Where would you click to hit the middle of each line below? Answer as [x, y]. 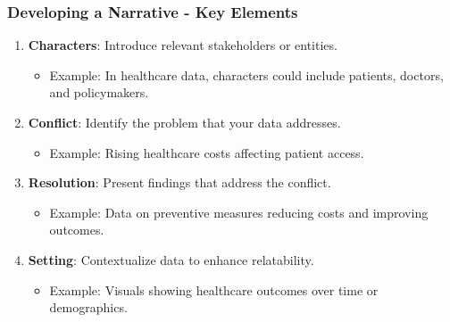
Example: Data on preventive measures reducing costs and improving [239, 212]
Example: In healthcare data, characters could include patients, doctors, [246, 74]
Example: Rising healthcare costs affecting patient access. [207, 152]
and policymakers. [99, 92]
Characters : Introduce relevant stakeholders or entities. [183, 45]
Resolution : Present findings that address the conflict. [179, 182]
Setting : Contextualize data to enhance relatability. [171, 259]
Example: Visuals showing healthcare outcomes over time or [214, 289]
